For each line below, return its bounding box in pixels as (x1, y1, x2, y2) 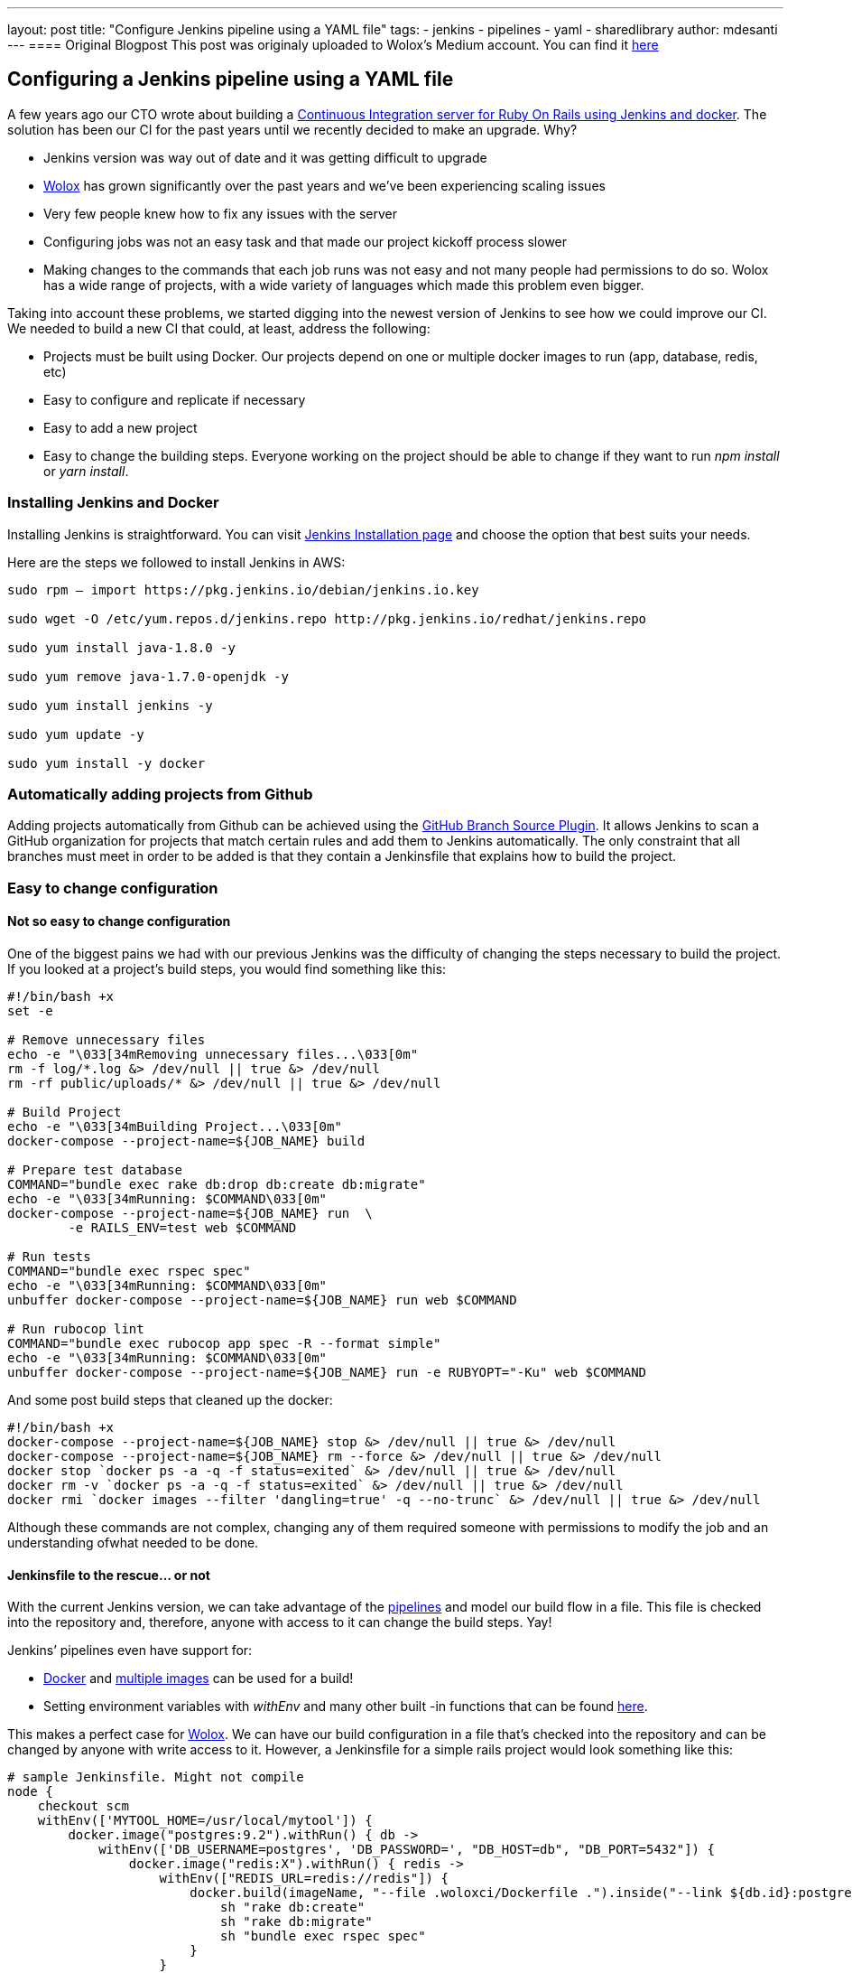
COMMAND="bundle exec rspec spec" (7, 1263, 251, 1278)
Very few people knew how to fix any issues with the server (43, 205, 398, 221)
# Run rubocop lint (7, 1321, 144, 1336)
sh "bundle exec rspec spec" (220, 1929, 426, 1944)
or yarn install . (43, 463, 129, 479)
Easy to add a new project (43, 419, 198, 435)
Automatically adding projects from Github (7, 784, 313, 803)
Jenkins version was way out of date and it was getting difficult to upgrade (43, 149, 487, 165)
